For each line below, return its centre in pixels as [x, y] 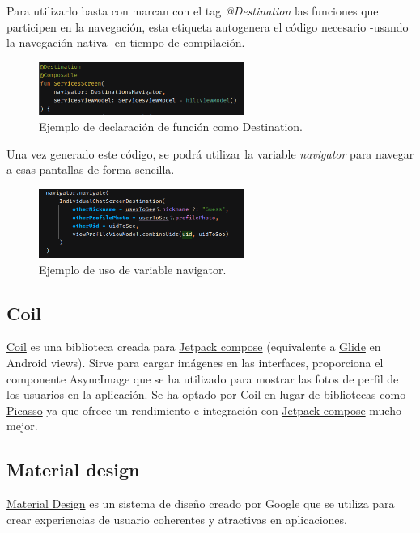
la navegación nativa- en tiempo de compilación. [126, 42]
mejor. [22, 426]
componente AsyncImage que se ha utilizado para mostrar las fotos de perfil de [203, 378]
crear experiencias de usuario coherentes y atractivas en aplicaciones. [177, 519]
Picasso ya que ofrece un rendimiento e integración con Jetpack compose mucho [204, 410]
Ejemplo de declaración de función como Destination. [171, 126]
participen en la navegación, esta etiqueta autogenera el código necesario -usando [208, 26]
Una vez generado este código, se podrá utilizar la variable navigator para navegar [210, 153]
